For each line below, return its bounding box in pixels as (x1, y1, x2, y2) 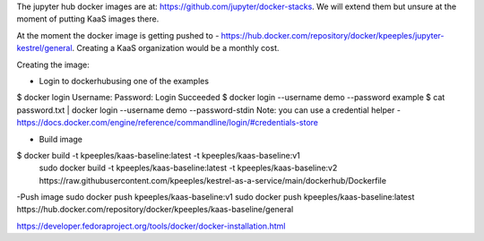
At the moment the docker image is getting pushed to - (16, 30, 220, 40)
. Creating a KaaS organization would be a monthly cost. (72, 43, 280, 54)
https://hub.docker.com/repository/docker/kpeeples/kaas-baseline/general (16, 204, 294, 215)
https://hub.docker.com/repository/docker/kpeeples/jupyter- (220, 30, 445, 40)
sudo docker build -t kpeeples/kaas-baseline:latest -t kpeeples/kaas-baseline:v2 (39, 162, 338, 174)
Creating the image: (16, 59, 90, 70)
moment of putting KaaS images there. (16, 13, 160, 24)
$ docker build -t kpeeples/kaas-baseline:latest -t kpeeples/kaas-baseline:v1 (16, 150, 300, 160)
